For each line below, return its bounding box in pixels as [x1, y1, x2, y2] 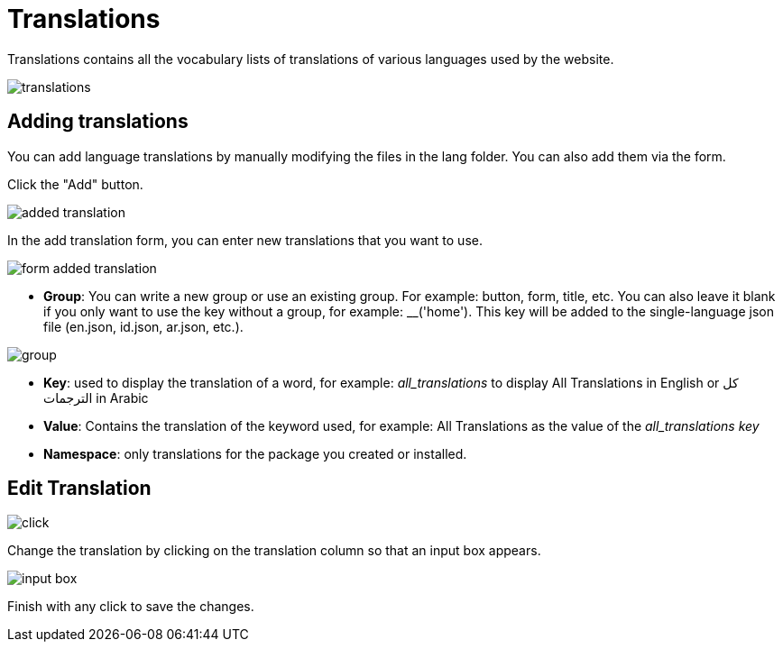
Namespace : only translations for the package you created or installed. [43, 445, 467, 462]
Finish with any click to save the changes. [7, 599, 254, 615]
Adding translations [7, 110, 189, 133]
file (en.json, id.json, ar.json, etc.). [43, 318, 244, 334]
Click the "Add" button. [7, 176, 143, 192]
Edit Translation [7, 477, 152, 500]
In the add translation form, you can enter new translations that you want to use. [7, 232, 483, 248]
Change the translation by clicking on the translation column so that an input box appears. [7, 543, 541, 559]
